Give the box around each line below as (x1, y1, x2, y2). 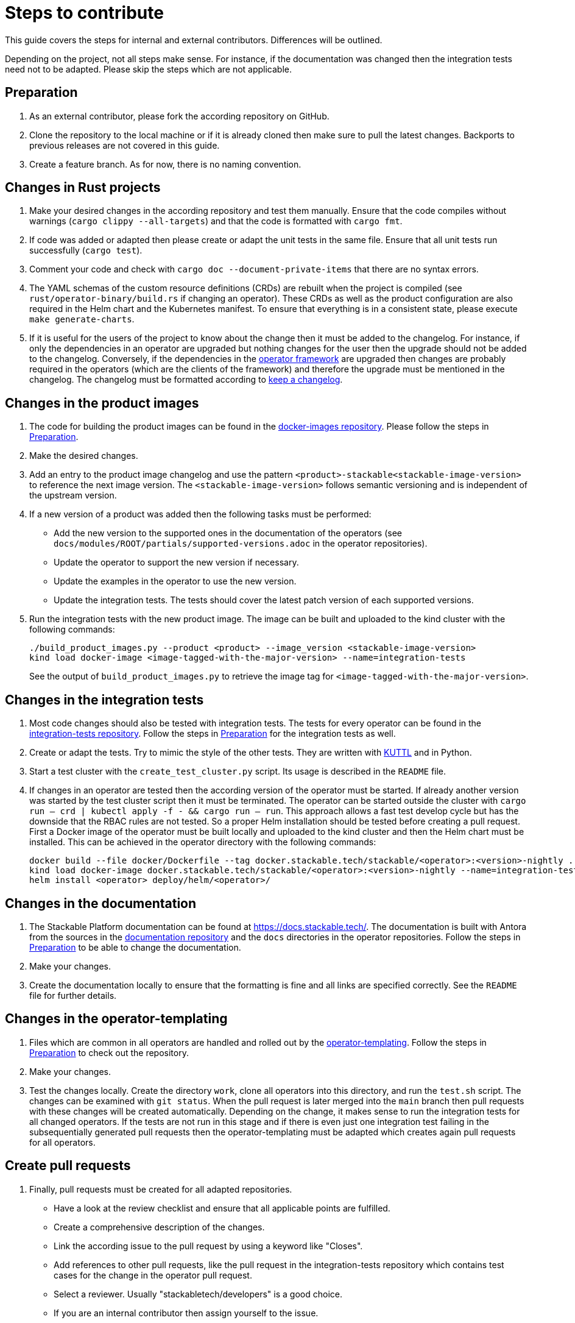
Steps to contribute (5, 2, 164, 23)
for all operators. (29, 1137, 96, 1147)
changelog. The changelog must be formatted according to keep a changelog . (29, 374, 343, 385)
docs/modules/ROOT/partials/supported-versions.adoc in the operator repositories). (54, 538, 428, 549)
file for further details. (29, 990, 117, 1001)
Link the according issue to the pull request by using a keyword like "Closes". (54, 1240, 363, 1251)
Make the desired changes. (29, 450, 138, 461)
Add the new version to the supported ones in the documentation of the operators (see (54, 528, 402, 539)
